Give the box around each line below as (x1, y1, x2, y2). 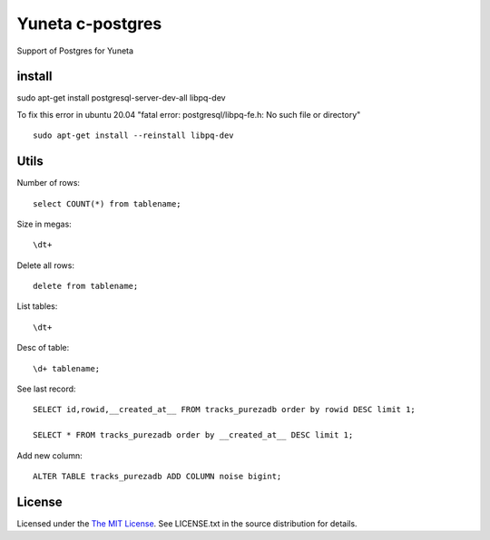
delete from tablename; (33, 281, 139, 292)
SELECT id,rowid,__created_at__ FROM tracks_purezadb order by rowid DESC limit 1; (33, 404, 416, 415)
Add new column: (16, 449, 83, 461)
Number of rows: (16, 178, 81, 188)
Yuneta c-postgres (16, 14, 162, 34)
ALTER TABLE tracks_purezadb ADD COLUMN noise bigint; (33, 471, 282, 481)
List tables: (16, 301, 58, 312)
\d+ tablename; (33, 363, 101, 373)
